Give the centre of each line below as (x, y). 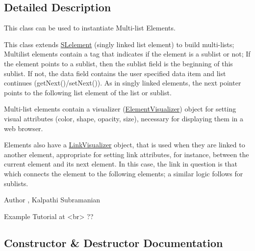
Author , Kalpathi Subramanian (52, 200)
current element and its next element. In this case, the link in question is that (121, 164)
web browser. (24, 128)
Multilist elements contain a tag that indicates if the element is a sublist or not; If (127, 54)
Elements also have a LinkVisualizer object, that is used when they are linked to (125, 145)
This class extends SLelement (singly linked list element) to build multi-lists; (119, 44)
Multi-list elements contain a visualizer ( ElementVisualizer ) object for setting (120, 109)
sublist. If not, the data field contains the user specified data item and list (115, 73)
